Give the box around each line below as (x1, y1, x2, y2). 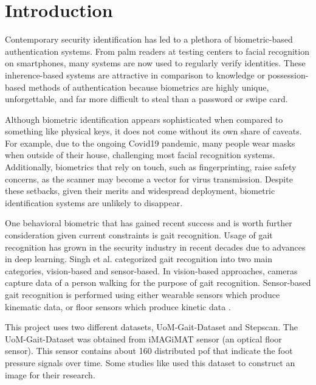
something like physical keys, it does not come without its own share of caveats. (5, 125, 302, 137)
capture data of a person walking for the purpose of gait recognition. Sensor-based (5, 276, 311, 289)
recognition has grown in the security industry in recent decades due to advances (5, 240, 306, 253)
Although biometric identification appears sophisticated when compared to (5, 113, 283, 125)
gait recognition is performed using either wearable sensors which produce (5, 288, 280, 300)
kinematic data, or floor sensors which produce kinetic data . (5, 300, 231, 313)
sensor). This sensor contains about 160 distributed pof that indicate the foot (5, 344, 293, 357)
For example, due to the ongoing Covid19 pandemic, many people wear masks (5, 136, 295, 149)
